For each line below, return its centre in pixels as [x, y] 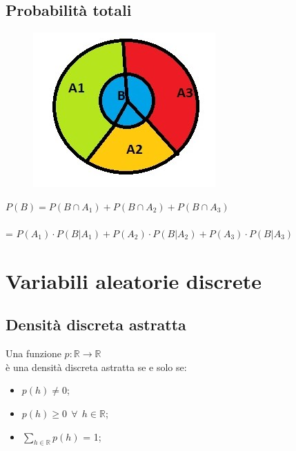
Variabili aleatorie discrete [134, 280]
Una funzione [33, 353]
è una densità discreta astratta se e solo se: [96, 367]
